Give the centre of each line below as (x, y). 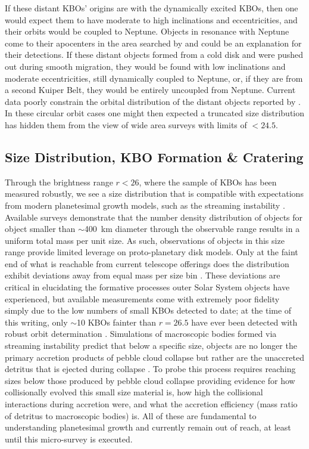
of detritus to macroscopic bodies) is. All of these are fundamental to (131, 415)
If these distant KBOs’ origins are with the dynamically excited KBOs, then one (152, 8)
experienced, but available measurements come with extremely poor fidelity (142, 298)
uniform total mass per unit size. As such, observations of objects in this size (145, 240)
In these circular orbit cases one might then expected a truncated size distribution (155, 113)
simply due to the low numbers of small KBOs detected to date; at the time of (148, 310)
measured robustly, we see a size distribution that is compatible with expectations (154, 193)
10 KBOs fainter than (116, 322)
